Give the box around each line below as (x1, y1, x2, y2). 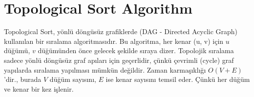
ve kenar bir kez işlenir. (4, 83, 74, 94)
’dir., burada (4, 74, 42, 84)
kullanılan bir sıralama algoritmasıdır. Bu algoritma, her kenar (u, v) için (4, 36, 224, 46)
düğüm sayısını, (49, 74, 96, 84)
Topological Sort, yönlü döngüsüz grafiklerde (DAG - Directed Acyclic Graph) (4, 26, 238, 37)
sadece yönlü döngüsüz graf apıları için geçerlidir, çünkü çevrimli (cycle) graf (4, 55, 234, 65)
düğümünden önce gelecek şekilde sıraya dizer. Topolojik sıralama (38, 45, 234, 56)
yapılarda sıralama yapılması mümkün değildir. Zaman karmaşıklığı (4, 64, 206, 75)
